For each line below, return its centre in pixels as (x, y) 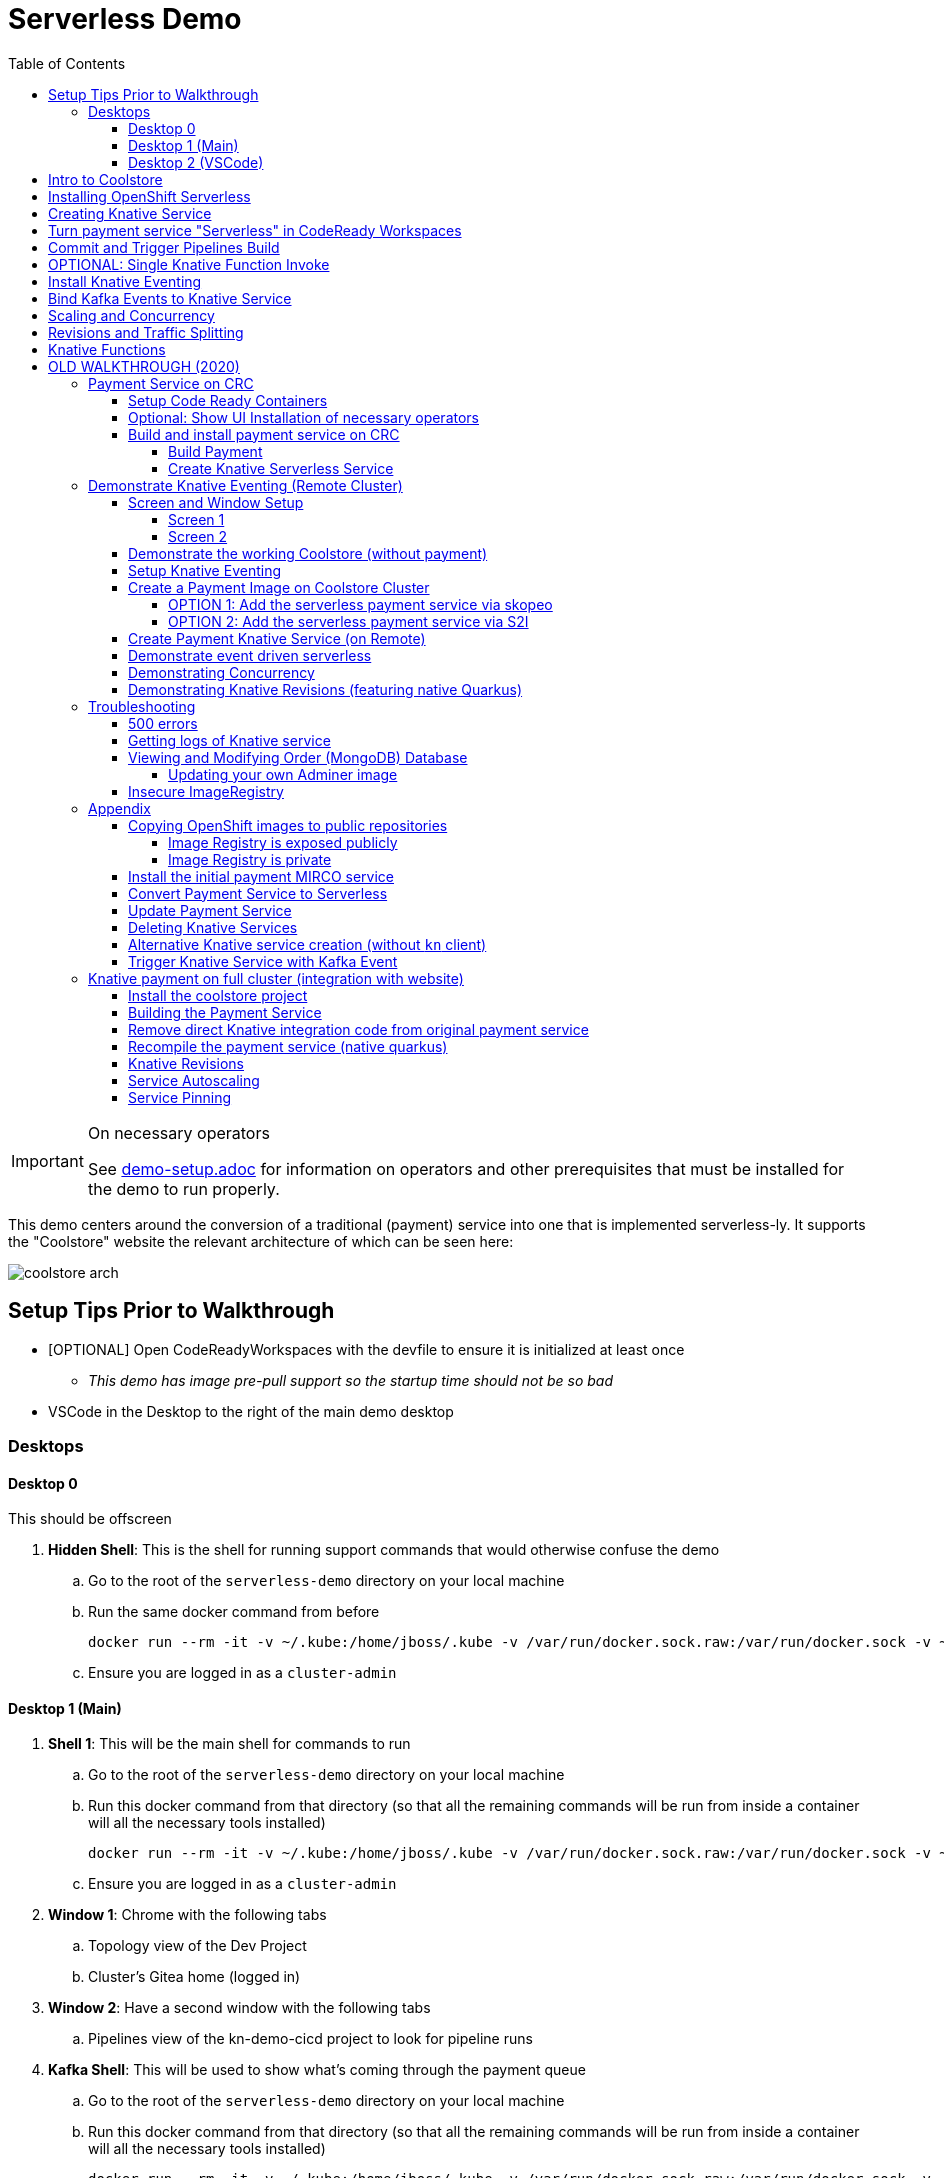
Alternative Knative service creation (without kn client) (307, 944)
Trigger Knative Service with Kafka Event (263, 961)
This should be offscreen (90, 1519)
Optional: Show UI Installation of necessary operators (303, 417)
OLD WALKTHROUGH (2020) (144, 366)
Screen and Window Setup (216, 502)
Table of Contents (67, 63)
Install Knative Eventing (125, 281)
